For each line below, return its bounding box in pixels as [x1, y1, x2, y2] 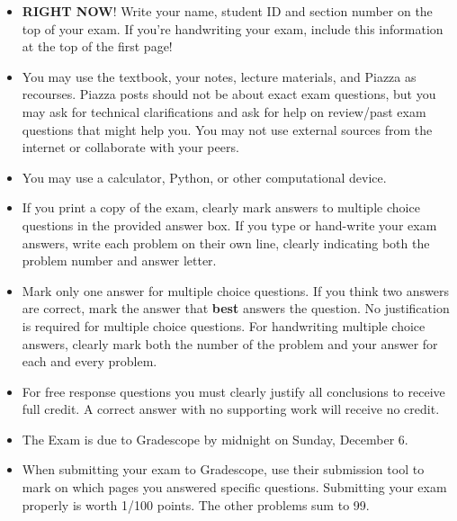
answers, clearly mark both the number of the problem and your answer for [22, 334, 438, 353]
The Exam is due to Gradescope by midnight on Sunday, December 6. [22, 429, 408, 448]
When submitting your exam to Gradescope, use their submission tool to [22, 460, 425, 479]
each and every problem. [22, 352, 157, 371]
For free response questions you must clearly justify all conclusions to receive [22, 382, 445, 400]
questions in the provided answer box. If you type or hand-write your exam [22, 215, 437, 234]
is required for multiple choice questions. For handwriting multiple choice [22, 316, 426, 335]
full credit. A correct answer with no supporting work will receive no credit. [22, 400, 440, 418]
